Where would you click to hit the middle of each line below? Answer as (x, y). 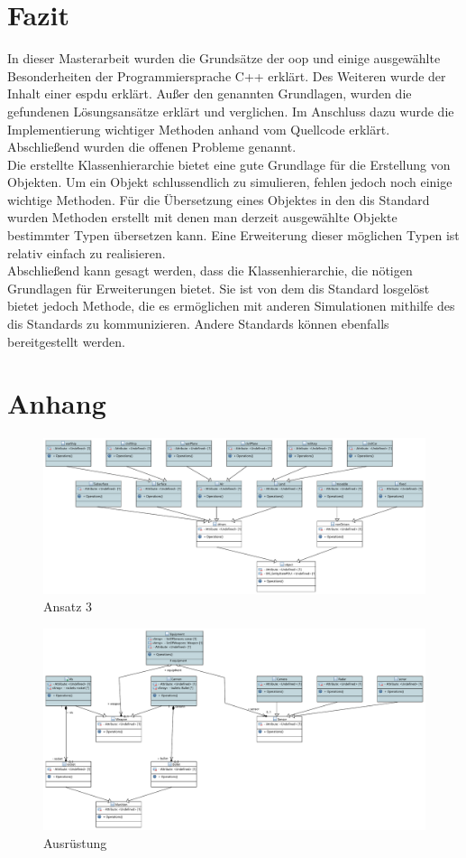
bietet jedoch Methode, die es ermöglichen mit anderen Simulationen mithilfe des (231, 306)
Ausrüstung (75, 842)
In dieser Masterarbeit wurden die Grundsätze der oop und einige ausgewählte (224, 58)
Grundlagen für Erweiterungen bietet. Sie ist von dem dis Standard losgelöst (219, 288)
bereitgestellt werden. (66, 341)
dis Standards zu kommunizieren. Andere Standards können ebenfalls (198, 324)
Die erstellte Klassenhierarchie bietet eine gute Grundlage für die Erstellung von (229, 164)
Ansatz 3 (68, 606)
